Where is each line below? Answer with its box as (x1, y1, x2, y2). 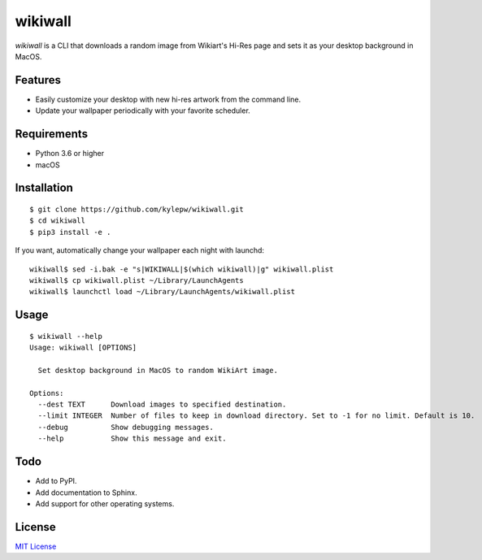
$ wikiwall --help (29, 332, 103, 341)
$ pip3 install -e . (29, 228, 111, 237)
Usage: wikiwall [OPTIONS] (29, 343, 137, 353)
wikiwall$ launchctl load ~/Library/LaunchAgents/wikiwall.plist (29, 287, 296, 297)
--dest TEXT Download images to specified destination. (37, 400, 287, 410)
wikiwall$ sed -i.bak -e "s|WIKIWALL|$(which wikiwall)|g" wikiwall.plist (29, 264, 334, 274)
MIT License (15, 541, 57, 551)
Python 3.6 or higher (35, 149, 105, 158)
